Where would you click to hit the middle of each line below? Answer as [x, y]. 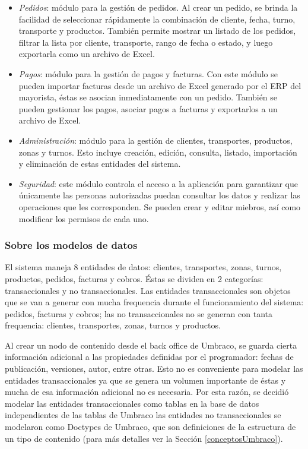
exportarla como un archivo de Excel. [87, 54]
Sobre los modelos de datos [71, 245]
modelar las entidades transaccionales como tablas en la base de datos [132, 403]
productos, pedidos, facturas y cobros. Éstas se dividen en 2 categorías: [134, 278]
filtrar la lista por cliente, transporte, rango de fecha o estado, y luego [146, 42]
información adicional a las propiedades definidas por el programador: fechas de [149, 357]
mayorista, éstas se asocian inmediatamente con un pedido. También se [148, 97]
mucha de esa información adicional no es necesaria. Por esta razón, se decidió [147, 392]
